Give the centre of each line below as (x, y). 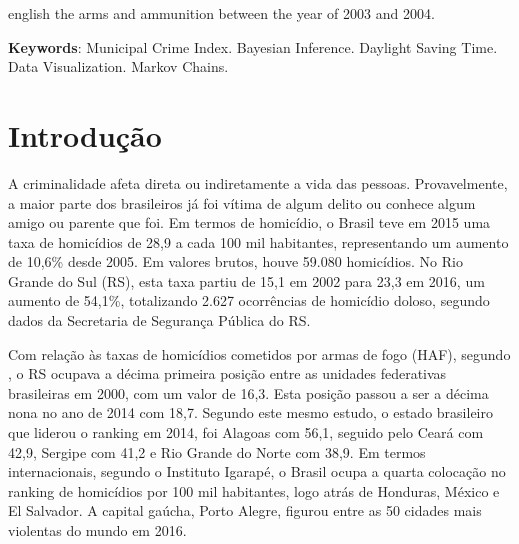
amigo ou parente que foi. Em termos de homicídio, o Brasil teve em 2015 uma (249, 222)
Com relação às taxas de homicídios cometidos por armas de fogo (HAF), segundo (259, 353)
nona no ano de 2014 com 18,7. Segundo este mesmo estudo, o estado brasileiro (250, 412)
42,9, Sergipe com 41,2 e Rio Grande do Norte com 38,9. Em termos (217, 451)
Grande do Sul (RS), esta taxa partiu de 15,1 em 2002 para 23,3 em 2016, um (246, 280)
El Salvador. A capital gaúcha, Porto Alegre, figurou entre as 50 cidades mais (245, 510)
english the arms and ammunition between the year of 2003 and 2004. (221, 13)
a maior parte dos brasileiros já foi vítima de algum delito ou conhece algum (242, 202)
